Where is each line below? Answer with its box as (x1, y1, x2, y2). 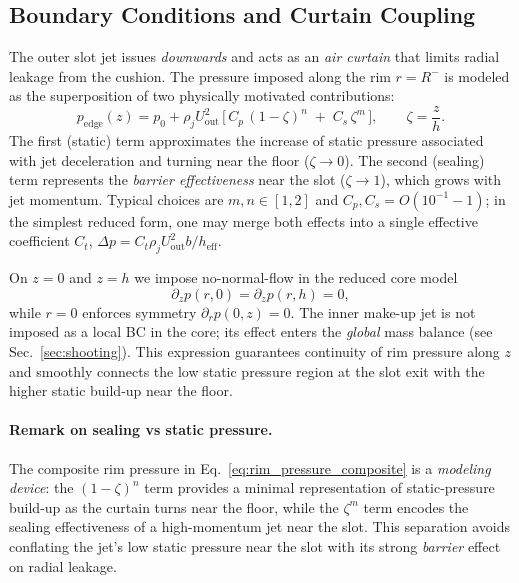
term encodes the (363, 496, 469, 517)
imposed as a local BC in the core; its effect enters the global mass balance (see (9, 321, 493, 342)
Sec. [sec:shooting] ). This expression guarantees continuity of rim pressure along (9, 341, 500, 361)
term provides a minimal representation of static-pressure (144, 477, 495, 498)
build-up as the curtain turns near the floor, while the (9, 496, 339, 517)
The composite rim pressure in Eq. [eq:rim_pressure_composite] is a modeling (9, 457, 491, 478)
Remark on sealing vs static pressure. (9, 419, 273, 440)
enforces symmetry (82, 301, 197, 322)
